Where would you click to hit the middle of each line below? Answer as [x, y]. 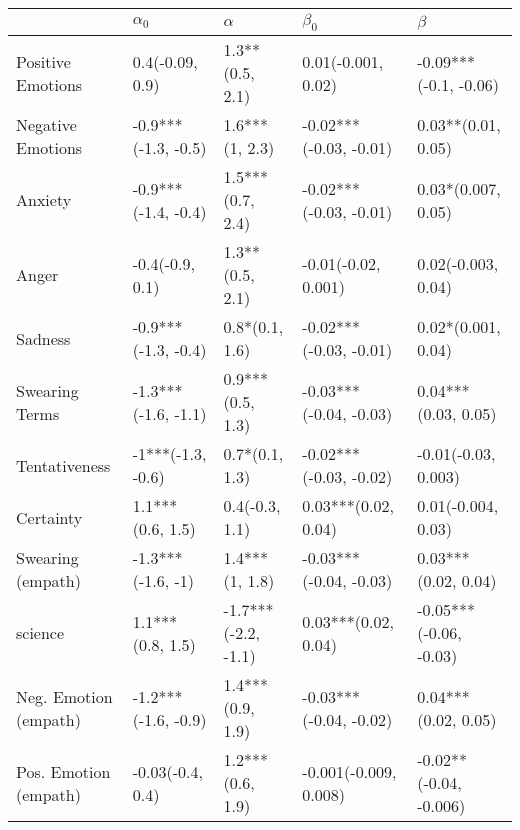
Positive [43, 61]
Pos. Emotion [63, 771]
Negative [46, 125]
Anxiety [44, 200]
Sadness [43, 338]
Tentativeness [63, 465]
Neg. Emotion [64, 696]
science [40, 633]
